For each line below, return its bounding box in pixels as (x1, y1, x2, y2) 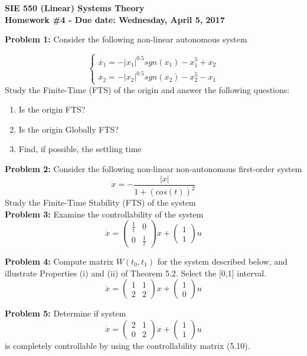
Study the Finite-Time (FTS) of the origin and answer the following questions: (5, 83, 290, 95)
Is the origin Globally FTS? (18, 123, 119, 135)
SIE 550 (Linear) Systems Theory (5, 2, 145, 14)
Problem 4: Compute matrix (5, 255, 113, 268)
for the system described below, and (157, 255, 288, 268)
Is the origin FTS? (18, 103, 86, 116)
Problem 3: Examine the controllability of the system (5, 207, 204, 220)
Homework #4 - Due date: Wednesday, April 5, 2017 (5, 13, 225, 25)
